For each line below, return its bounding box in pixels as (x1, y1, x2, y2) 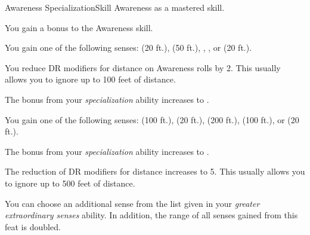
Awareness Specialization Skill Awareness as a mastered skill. (5, 1, 225, 13)
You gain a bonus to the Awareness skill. (5, 21, 153, 33)
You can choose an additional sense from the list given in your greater (5, 197, 260, 209)
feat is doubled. (5, 220, 61, 233)
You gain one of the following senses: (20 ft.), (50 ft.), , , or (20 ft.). (5, 41, 252, 54)
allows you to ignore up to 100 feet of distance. (5, 73, 176, 86)
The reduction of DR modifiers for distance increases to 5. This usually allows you (5, 165, 305, 178)
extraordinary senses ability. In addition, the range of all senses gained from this (5, 209, 298, 221)
